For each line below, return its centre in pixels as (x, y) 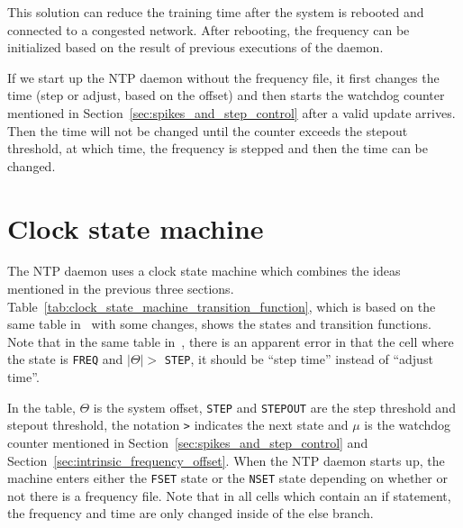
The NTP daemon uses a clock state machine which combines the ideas (204, 271)
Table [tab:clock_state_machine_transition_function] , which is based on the (222, 306)
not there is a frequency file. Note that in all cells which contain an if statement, (229, 495)
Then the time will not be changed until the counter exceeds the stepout (208, 130)
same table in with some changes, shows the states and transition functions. (219, 324)
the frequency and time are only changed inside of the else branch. (191, 513)
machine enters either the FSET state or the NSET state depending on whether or (227, 478)
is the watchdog (408, 425)
